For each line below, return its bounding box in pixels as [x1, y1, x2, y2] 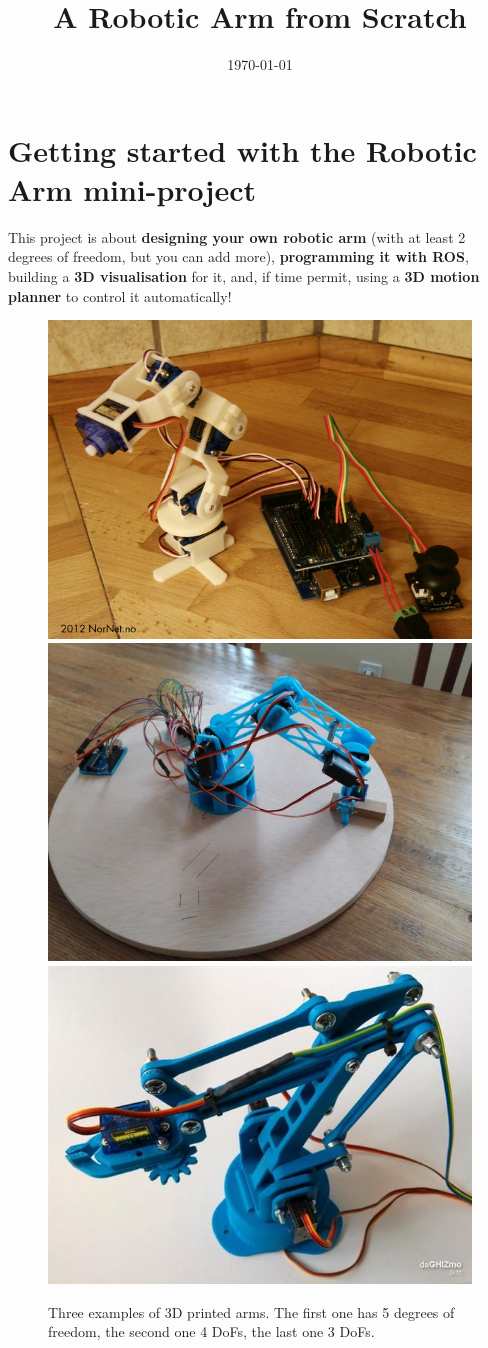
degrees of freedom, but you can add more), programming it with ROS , [8, 246, 469, 267]
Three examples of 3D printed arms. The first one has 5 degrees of [48, 1301, 455, 1322]
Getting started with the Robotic [8, 129, 477, 170]
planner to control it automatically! [8, 285, 232, 306]
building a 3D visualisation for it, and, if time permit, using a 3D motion [8, 266, 480, 287]
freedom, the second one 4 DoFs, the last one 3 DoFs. [48, 1321, 375, 1342]
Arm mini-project [8, 168, 257, 209]
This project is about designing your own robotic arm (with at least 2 [8, 226, 466, 247]
